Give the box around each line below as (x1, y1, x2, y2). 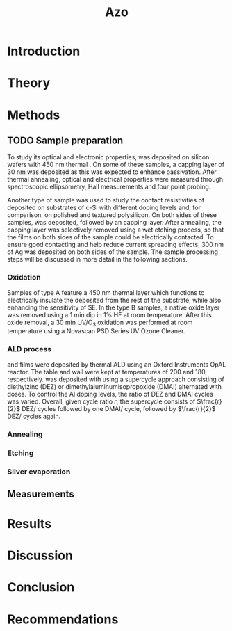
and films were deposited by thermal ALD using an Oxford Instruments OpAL (7, 360, 226, 369)
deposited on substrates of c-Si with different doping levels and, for (7, 203, 201, 212)
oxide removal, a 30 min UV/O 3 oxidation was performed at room (7, 318, 193, 328)
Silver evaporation (7, 467, 71, 477)
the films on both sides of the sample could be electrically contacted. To (7, 233, 214, 241)
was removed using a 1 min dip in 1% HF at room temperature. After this (7, 310, 212, 319)
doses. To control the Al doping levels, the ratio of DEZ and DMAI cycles (7, 390, 213, 398)
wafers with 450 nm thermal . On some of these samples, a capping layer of (7, 161, 224, 169)
